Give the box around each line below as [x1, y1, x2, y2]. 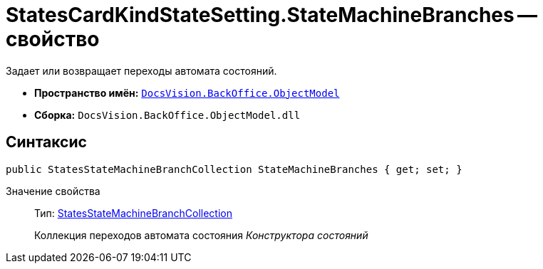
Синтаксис [6, 133, 87, 152]
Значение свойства [6, 184, 100, 197]
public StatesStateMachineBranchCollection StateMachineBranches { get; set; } [6, 163, 462, 175]
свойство [6, 27, 100, 51]
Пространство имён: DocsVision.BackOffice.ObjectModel [34, 86, 340, 99]
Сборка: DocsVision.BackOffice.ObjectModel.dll [34, 108, 301, 121]
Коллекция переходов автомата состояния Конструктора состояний [34, 228, 368, 241]
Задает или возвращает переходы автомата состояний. [6, 64, 277, 77]
